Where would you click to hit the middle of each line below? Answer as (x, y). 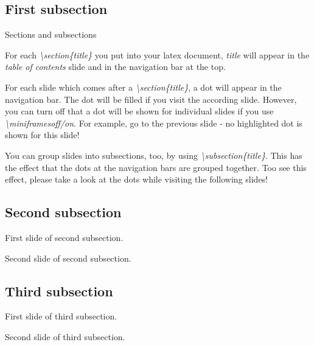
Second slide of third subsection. (65, 336)
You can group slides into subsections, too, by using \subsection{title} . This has (154, 155)
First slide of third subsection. (61, 316)
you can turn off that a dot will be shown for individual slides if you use (139, 111)
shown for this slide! (42, 135)
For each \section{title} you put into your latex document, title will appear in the (157, 54)
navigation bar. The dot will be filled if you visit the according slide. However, (151, 99)
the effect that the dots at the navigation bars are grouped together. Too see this (156, 167)
